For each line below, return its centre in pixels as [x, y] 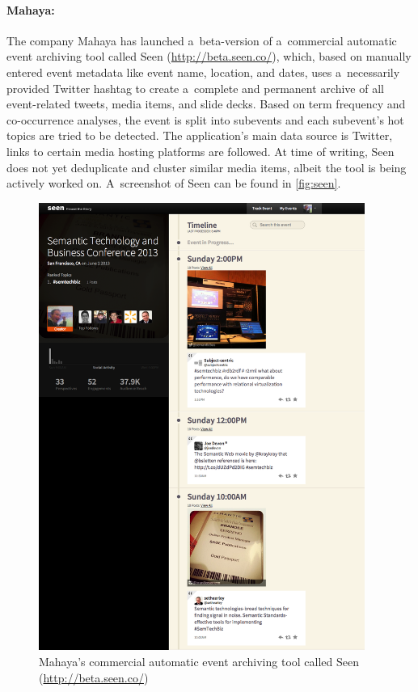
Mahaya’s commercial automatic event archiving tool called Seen [199, 661]
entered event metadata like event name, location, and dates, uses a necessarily [203, 72]
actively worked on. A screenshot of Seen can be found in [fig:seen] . [174, 183]
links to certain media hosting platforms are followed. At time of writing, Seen [201, 151]
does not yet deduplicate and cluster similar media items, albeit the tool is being [207, 167]
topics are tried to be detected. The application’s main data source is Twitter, [200, 135]
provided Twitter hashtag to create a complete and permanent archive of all [195, 88]
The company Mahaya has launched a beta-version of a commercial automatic [202, 40]
